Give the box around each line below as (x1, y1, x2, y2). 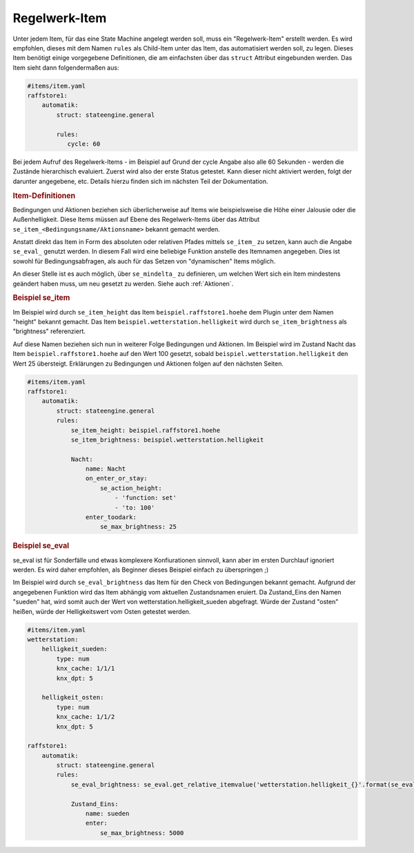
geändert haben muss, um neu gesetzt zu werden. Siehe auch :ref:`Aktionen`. (12, 279, 234, 288)
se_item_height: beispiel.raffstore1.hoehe (70, 426, 221, 434)
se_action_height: (100, 484, 162, 492)
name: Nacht (85, 465, 126, 473)
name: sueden (85, 809, 130, 818)
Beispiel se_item (12, 293, 70, 303)
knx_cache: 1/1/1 (56, 664, 115, 673)
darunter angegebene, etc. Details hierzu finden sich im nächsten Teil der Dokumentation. (12, 177, 268, 185)
